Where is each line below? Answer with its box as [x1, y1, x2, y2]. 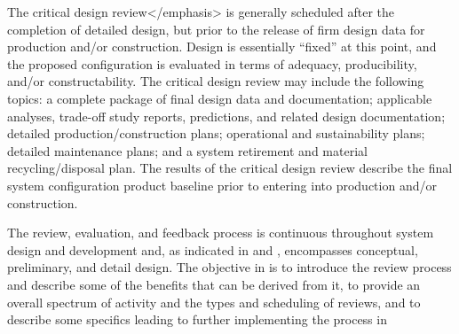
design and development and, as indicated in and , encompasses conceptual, [7, 240, 418, 259]
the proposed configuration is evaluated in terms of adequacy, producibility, [7, 54, 417, 73]
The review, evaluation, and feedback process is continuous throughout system [7, 223, 434, 242]
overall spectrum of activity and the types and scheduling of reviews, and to [7, 292, 421, 311]
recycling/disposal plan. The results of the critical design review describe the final [7, 159, 453, 177]
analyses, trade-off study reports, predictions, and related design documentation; [7, 106, 446, 125]
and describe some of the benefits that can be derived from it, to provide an [7, 275, 421, 293]
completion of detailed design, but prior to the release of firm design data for [7, 19, 425, 38]
